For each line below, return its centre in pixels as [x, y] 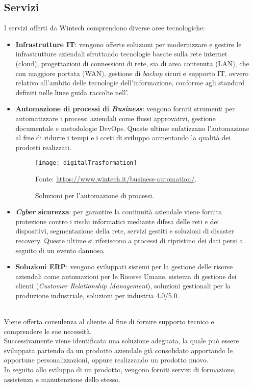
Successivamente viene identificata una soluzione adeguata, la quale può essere [122, 341]
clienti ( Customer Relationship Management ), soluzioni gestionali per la [123, 286]
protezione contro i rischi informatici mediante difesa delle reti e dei [117, 221]
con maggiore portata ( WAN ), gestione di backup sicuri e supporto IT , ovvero [132, 73]
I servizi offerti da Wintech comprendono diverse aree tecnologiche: [104, 28]
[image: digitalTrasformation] [86, 163]
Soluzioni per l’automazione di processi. [94, 195]
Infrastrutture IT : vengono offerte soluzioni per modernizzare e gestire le [128, 44]
